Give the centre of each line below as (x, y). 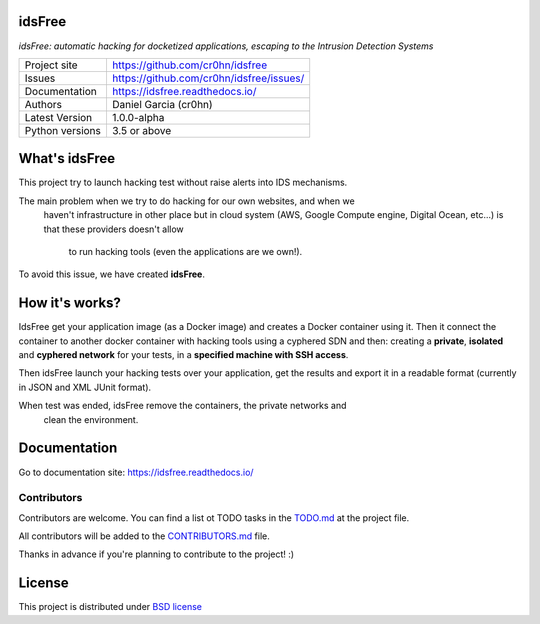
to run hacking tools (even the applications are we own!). (185, 251)
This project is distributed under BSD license (110, 607)
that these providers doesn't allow (113, 229)
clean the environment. (91, 419)
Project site (51, 65)
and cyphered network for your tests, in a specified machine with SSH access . (183, 355)
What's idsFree (67, 158)
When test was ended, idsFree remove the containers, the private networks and (182, 406)
